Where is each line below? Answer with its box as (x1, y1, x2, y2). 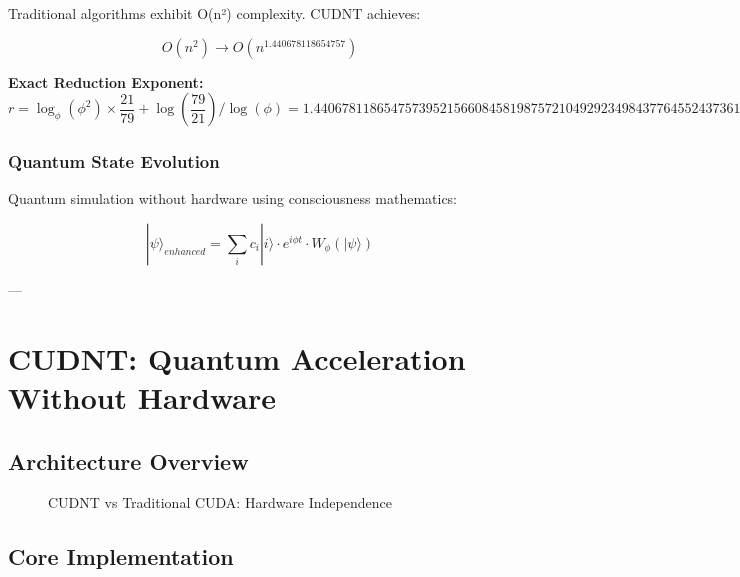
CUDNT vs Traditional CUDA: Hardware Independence (48, 492, 392, 513)
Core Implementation (8, 541, 234, 572)
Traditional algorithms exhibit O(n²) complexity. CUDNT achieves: (8, 3, 421, 23)
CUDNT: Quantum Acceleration (8, 337, 466, 378)
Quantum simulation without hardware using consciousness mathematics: (8, 188, 458, 209)
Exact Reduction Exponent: (8, 71, 204, 92)
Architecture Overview (8, 445, 249, 476)
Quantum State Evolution (8, 149, 220, 174)
